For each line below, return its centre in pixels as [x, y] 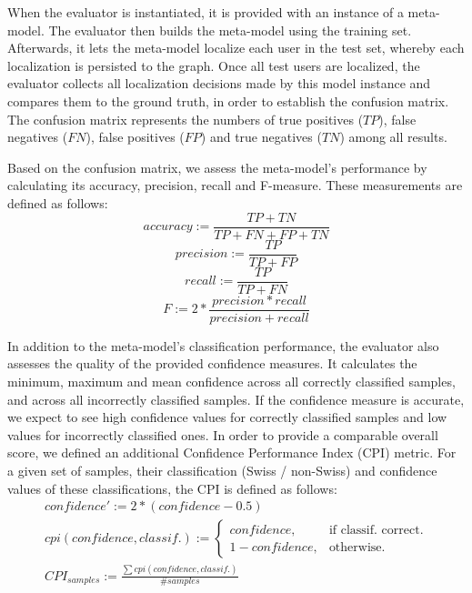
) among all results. [393, 137]
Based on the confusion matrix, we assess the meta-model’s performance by [217, 167]
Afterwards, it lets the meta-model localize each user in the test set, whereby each [236, 48]
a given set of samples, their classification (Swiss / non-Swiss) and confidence [222, 470]
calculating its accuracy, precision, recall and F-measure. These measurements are [235, 185]
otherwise [355, 547]
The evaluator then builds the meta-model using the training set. [230, 30]
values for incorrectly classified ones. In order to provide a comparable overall [223, 434]
